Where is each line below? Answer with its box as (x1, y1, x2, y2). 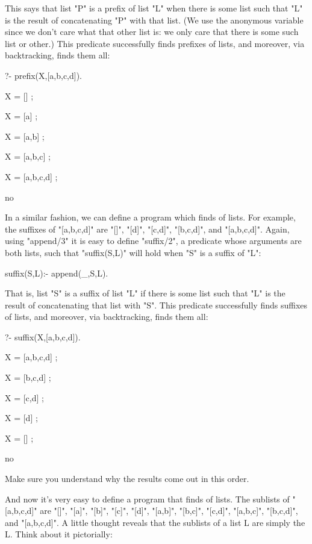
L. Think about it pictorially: (5, 528, 113, 540)
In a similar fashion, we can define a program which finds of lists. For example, (5, 211, 296, 224)
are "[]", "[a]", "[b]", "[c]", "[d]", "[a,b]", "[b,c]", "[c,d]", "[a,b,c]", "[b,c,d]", (40, 504, 298, 517)
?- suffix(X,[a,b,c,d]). (5, 330, 81, 343)
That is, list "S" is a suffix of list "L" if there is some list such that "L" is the (5, 287, 285, 299)
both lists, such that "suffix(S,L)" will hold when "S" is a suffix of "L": (5, 246, 261, 258)
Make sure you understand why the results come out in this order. (5, 472, 249, 485)
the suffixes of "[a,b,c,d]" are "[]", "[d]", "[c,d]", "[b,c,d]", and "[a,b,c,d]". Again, (5, 222, 290, 235)
